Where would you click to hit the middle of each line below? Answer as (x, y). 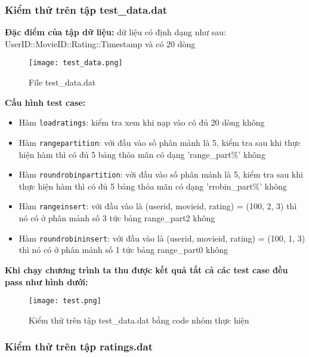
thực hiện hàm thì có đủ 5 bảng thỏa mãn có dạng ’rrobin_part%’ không (153, 186)
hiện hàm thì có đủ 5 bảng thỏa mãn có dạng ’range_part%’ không (142, 154)
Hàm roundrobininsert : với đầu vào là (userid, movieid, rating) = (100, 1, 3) (162, 238)
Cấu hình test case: (45, 102)
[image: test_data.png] (76, 63)
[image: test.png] (65, 301)
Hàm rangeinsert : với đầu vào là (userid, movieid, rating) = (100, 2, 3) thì (158, 206)
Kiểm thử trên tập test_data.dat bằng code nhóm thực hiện (139, 320)
